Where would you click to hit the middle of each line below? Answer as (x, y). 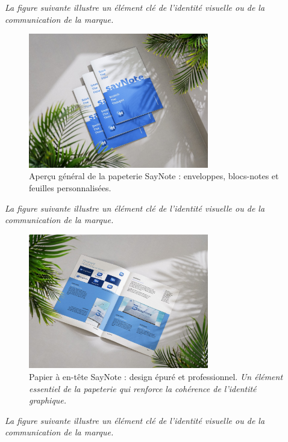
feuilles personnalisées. (70, 187)
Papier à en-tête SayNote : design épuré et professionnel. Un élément (156, 376)
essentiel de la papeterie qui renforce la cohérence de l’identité (143, 388)
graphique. (48, 400)
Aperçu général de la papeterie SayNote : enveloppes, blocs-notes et (154, 176)
